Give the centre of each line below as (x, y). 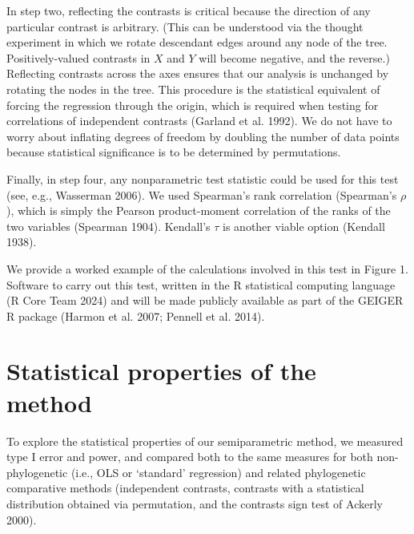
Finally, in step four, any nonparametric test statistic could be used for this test (203, 178)
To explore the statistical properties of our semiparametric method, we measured (205, 441)
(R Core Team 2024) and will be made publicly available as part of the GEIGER (205, 300)
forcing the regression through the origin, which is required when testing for (193, 105)
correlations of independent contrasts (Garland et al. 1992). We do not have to (199, 121)
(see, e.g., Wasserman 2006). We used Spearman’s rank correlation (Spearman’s (202, 194)
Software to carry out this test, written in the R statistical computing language (201, 284)
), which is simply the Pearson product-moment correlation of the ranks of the (199, 210)
